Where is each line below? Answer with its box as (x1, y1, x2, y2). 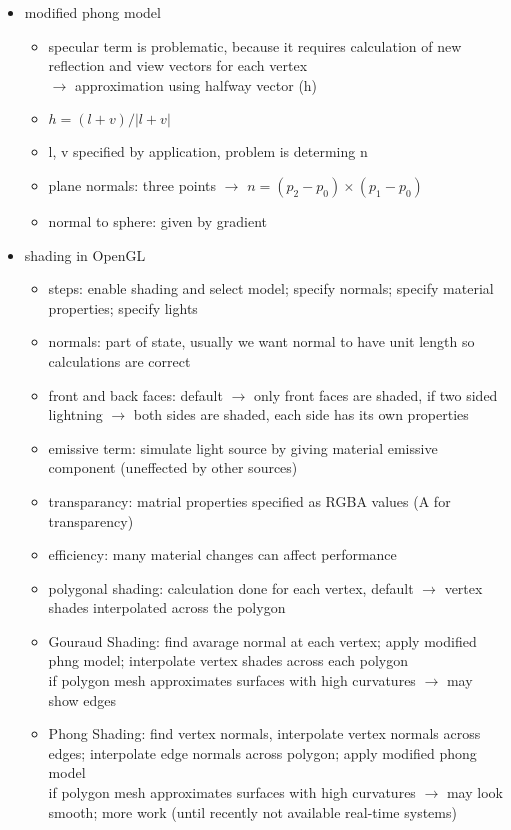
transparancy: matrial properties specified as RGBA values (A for (48, 490, 451, 511)
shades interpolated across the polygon (48, 597, 286, 618)
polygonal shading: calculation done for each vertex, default (48, 577, 414, 598)
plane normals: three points (48, 174, 217, 195)
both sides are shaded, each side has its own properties (133, 404, 469, 425)
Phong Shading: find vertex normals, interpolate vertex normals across (48, 723, 481, 744)
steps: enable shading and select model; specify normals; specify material (48, 278, 494, 299)
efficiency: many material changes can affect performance (48, 544, 397, 565)
